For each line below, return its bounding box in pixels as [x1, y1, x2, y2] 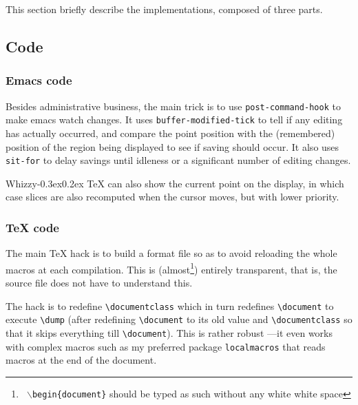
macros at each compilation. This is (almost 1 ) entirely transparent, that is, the [6, 260, 337, 276]
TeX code [6, 218, 59, 236]
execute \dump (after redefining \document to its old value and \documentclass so [6, 312, 352, 326]
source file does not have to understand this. [6, 276, 193, 289]
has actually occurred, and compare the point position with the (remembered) [6, 125, 335, 140]
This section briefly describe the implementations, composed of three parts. [6, 2, 323, 16]
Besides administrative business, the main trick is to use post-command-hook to [6, 98, 341, 113]
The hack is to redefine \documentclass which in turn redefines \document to [6, 298, 334, 313]
